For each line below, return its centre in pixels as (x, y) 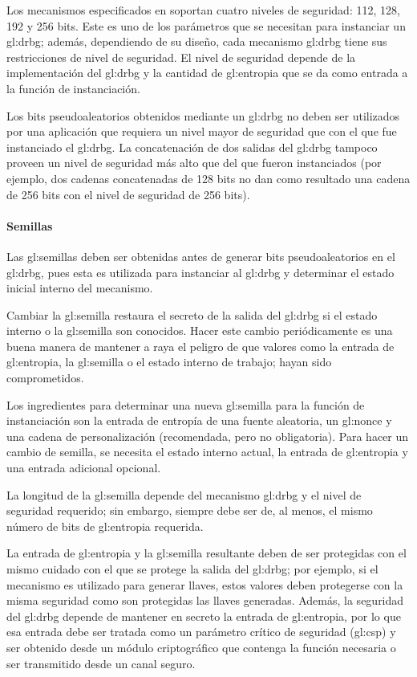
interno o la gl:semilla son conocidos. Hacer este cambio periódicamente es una (200, 330)
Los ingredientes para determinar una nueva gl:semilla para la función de (186, 404)
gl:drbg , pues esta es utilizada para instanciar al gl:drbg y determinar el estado (200, 272)
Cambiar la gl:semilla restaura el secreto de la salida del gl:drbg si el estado (192, 314)
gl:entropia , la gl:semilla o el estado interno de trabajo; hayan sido (169, 362)
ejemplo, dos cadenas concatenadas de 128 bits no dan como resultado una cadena (208, 178)
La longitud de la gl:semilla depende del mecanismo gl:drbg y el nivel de (184, 494)
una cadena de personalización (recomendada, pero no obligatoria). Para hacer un (208, 436)
